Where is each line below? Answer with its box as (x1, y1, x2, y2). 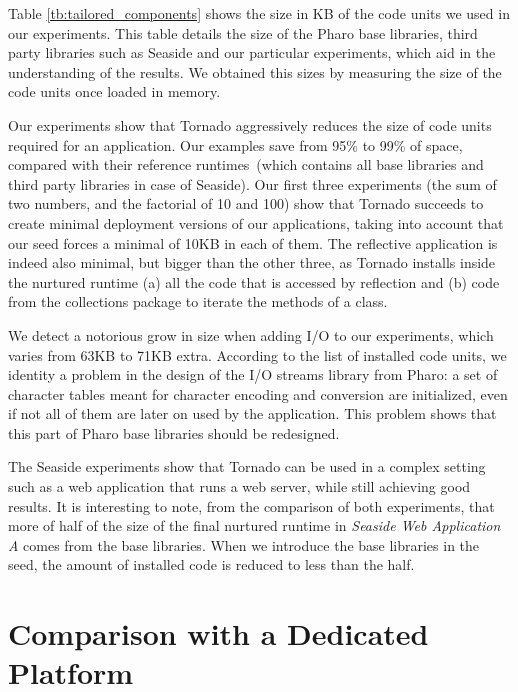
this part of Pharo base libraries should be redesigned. (8, 422, 340, 443)
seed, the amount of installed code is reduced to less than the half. (8, 554, 415, 575)
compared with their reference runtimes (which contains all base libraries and (8, 154, 484, 175)
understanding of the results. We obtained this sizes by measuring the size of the (8, 61, 502, 82)
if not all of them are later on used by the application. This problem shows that (8, 403, 497, 424)
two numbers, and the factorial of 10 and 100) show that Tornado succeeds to (8, 193, 484, 214)
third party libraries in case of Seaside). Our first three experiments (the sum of (8, 173, 497, 194)
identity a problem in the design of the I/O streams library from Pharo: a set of (8, 364, 498, 385)
